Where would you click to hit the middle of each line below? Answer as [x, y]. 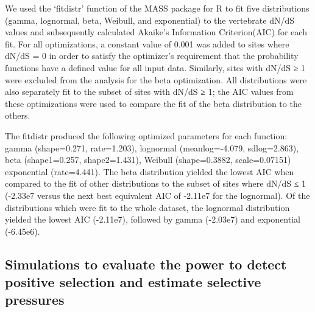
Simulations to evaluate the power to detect [146, 264]
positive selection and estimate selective [133, 282]
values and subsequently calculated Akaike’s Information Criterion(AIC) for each [156, 32]
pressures [35, 300]
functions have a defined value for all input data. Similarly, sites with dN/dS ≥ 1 [155, 67]
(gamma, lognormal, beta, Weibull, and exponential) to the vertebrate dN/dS [150, 20]
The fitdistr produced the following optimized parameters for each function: [146, 135]
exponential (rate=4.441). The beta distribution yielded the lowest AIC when [150, 171]
